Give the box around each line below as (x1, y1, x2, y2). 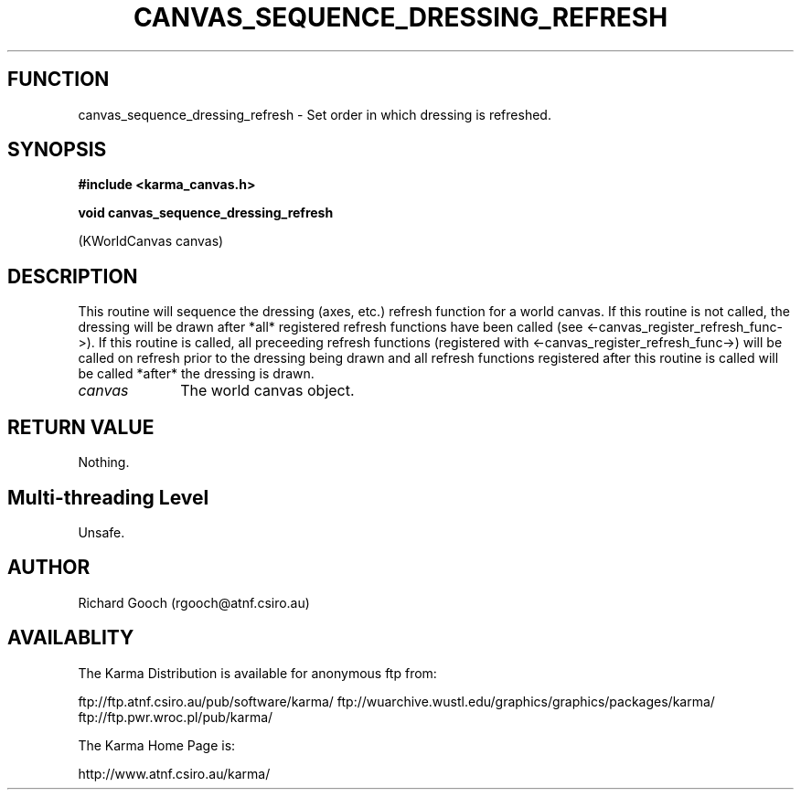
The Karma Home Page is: (78, 737, 236, 753)
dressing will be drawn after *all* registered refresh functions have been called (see (78, 319, 583, 335)
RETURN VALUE (7, 415, 155, 439)
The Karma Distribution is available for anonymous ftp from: (78, 664, 437, 681)
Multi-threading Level (7, 485, 209, 509)
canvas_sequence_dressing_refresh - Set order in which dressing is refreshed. (78, 106, 551, 122)
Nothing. (78, 454, 130, 471)
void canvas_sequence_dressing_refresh (78, 205, 334, 221)
